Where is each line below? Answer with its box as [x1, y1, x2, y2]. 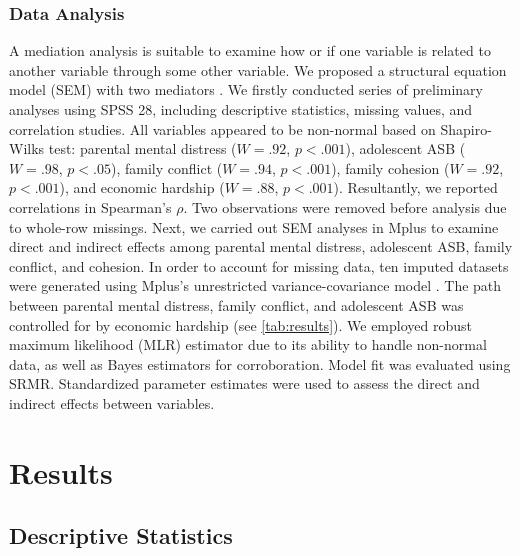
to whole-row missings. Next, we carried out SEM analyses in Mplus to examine [9, 216, 499, 237]
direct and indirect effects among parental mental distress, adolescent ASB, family [9, 236, 513, 257]
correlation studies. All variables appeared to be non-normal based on [9, 118, 436, 139]
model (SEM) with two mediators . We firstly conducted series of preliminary [9, 79, 483, 100]
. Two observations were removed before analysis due [183, 196, 507, 217]
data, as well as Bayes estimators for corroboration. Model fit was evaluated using [9, 353, 511, 374]
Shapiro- [440, 118, 492, 139]
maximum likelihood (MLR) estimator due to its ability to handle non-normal [9, 334, 487, 355]
